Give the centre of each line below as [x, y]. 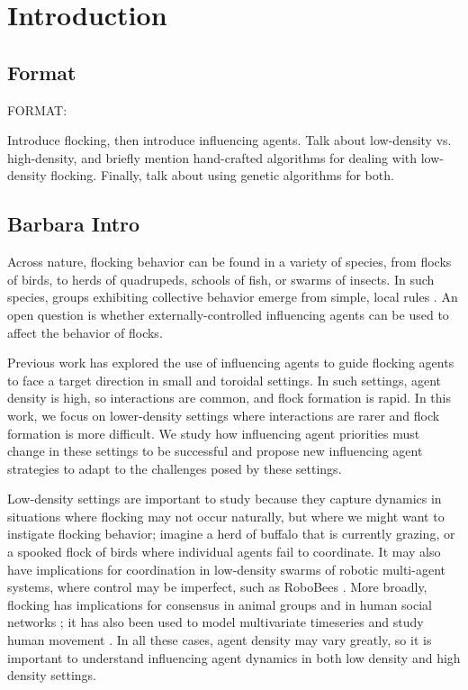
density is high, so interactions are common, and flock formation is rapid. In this [229, 398]
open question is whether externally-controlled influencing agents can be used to [228, 314]
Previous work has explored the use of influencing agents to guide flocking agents [231, 363]
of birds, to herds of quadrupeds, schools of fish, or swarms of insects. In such [221, 279]
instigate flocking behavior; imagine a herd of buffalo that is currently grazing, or [231, 534]
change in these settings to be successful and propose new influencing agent [215, 451]
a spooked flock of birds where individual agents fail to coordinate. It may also [224, 552]
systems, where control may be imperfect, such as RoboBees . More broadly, [217, 587]
